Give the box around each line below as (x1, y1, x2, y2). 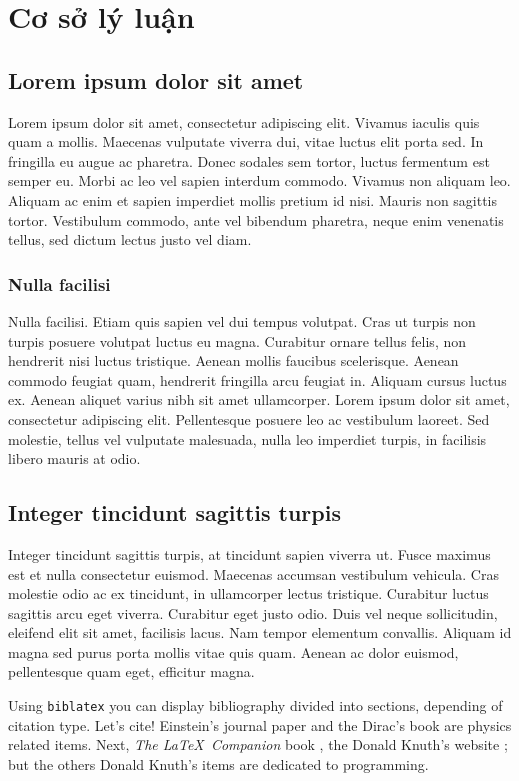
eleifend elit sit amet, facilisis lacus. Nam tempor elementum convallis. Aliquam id (8, 622, 512, 643)
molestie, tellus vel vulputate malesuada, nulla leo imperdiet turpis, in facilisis (8, 428, 487, 449)
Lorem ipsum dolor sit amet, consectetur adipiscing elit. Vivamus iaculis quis (8, 111, 480, 132)
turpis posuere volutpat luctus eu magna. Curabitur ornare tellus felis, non (8, 330, 467, 351)
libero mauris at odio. (8, 448, 141, 469)
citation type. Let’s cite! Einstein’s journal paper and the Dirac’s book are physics (8, 714, 512, 735)
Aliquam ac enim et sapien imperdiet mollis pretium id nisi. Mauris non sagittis (8, 189, 498, 210)
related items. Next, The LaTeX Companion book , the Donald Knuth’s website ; (8, 734, 508, 755)
